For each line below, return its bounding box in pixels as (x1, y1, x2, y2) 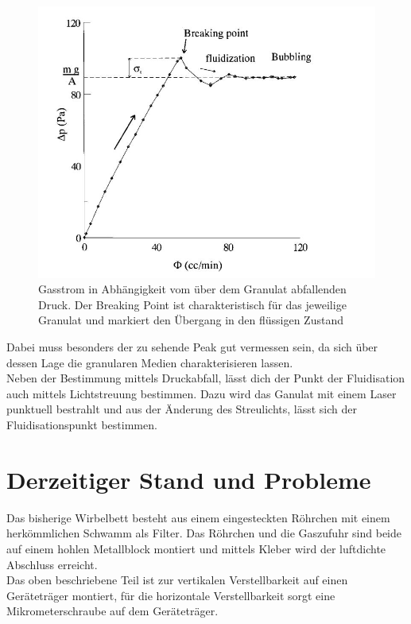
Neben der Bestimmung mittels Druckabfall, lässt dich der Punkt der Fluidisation (6, 370, 405, 386)
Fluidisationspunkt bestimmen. (6, 417, 157, 432)
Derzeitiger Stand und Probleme (6, 463, 371, 495)
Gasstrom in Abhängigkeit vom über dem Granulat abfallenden (38, 281, 347, 297)
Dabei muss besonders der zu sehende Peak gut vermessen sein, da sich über (6, 339, 378, 355)
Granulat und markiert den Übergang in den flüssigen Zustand (38, 312, 343, 328)
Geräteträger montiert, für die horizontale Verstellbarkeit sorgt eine (6, 587, 335, 603)
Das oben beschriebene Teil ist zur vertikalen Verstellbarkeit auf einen (6, 572, 348, 588)
